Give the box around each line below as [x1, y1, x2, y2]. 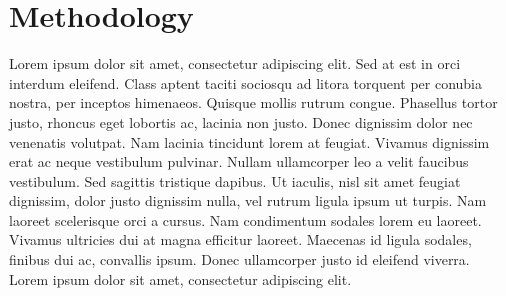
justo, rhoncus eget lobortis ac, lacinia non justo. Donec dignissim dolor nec [9, 111, 473, 132]
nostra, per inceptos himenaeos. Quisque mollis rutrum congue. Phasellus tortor [9, 92, 498, 113]
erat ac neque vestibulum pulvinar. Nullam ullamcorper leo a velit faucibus [9, 151, 469, 172]
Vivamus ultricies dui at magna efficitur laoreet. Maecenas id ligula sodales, [9, 229, 472, 250]
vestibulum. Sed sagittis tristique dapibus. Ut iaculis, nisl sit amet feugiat [9, 170, 461, 191]
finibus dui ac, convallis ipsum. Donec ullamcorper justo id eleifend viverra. [9, 249, 470, 270]
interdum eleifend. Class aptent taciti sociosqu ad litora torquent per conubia [9, 72, 482, 93]
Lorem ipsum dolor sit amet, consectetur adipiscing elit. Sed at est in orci [9, 53, 461, 74]
